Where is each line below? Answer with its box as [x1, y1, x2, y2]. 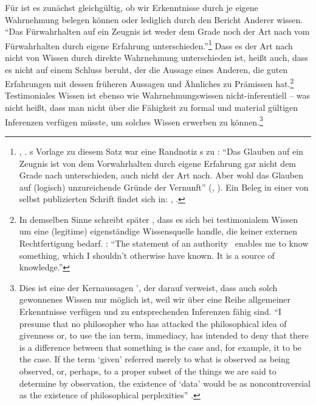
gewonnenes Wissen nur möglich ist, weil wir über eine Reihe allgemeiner [19, 293, 291, 306]
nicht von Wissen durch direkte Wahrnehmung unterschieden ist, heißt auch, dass [5, 51, 308, 64]
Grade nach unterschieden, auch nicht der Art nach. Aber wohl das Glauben [19, 169, 304, 181]
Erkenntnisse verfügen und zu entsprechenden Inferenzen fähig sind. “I [19, 305, 281, 318]
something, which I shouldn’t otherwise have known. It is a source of [19, 248, 275, 261]
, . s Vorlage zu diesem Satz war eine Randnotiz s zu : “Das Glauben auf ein [19, 144, 303, 157]
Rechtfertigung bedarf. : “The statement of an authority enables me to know [19, 237, 309, 250]
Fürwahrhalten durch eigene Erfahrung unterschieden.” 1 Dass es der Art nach [5, 37, 293, 52]
